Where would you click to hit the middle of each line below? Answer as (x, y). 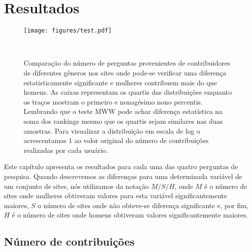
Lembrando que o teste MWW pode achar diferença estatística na (123, 111)
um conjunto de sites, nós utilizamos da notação (77, 186)
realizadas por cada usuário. (66, 150)
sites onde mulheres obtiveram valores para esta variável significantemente (116, 196)
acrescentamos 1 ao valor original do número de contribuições (116, 140)
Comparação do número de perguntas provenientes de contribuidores (127, 63)
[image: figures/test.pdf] (68, 31)
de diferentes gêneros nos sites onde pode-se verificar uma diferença (125, 72)
